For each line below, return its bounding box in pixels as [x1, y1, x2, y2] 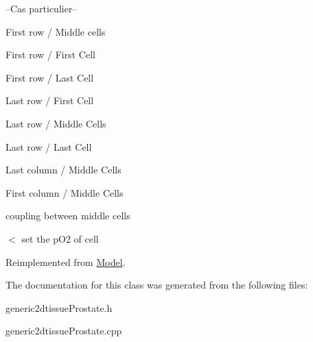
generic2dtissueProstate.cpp [5, 323, 122, 338]
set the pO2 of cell [21, 231, 99, 245]
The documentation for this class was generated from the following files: [5, 278, 308, 292]
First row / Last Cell [5, 70, 94, 84]
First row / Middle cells [5, 24, 106, 38]
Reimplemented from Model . [5, 254, 126, 269]
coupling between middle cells [5, 208, 130, 223]
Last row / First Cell [5, 93, 94, 108]
